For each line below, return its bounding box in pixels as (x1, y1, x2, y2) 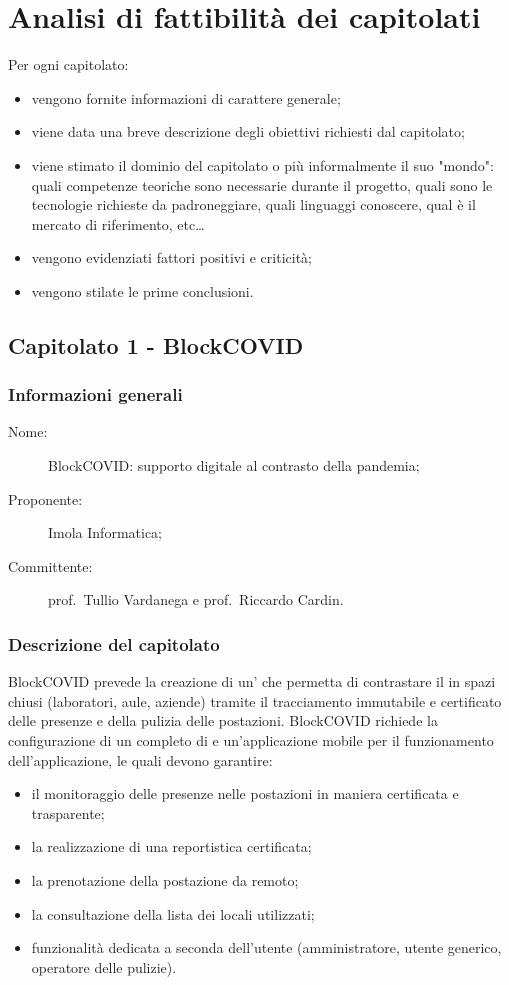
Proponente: (8, 488, 83, 509)
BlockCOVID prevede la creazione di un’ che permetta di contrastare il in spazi (8, 671, 496, 692)
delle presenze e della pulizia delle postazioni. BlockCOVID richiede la (8, 710, 438, 731)
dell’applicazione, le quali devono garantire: (8, 749, 273, 770)
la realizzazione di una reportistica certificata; (31, 836, 312, 857)
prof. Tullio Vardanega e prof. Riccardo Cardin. (48, 589, 344, 610)
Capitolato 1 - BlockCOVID (8, 329, 304, 360)
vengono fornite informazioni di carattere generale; (31, 87, 341, 108)
